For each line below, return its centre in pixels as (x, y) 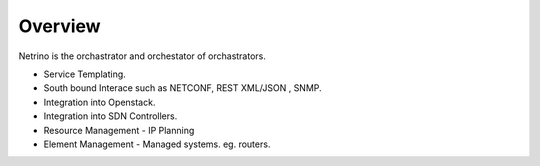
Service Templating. (85, 74)
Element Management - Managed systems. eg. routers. (157, 144)
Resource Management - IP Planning (119, 130)
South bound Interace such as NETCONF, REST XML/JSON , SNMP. (182, 88)
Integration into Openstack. (99, 102)
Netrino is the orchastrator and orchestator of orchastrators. (142, 56)
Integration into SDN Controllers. (110, 116)
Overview (59, 26)
